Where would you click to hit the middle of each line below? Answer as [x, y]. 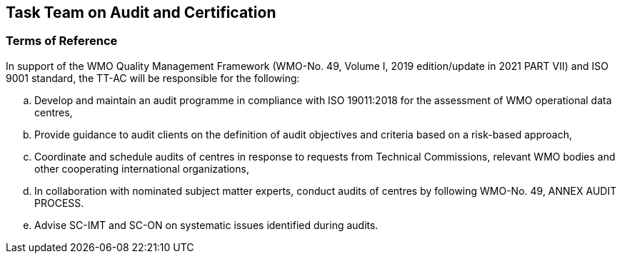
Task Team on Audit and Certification [141, 12]
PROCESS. [59, 203]
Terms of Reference [62, 41]
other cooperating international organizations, [142, 168]
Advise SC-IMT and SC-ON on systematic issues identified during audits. [206, 225]
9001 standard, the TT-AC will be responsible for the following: [153, 78]
